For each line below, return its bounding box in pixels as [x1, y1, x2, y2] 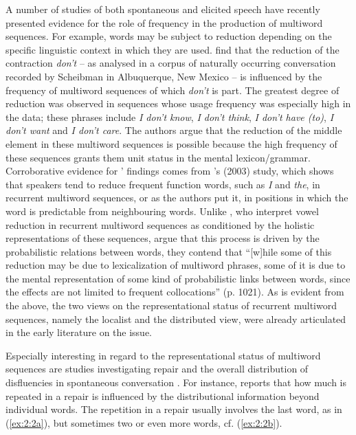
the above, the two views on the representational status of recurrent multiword [5, 298, 337, 313]
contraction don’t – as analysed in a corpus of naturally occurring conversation [5, 56, 336, 70]
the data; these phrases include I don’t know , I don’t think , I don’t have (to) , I [5, 109, 334, 124]
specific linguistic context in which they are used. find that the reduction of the [5, 42, 340, 56]
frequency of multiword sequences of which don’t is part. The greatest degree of [5, 82, 340, 97]
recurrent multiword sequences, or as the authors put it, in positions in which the [5, 190, 348, 205]
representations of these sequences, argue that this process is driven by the [5, 231, 320, 245]
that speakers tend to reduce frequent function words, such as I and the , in [5, 177, 320, 191]
